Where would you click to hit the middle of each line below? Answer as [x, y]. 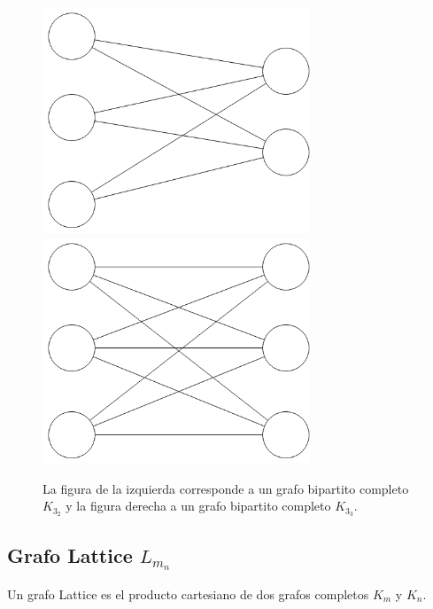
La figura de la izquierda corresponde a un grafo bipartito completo [226, 488]
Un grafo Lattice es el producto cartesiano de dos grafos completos [188, 593]
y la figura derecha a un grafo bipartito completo [198, 506]
